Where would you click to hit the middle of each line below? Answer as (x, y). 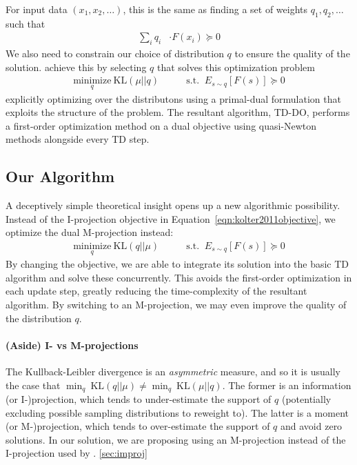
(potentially (306, 399)
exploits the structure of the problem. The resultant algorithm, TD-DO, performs (178, 112)
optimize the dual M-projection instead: (90, 232)
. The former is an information (287, 385)
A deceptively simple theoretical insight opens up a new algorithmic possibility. (173, 205)
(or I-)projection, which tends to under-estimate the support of (139, 399)
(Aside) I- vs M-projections (72, 345)
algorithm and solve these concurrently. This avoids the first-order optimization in (179, 277)
